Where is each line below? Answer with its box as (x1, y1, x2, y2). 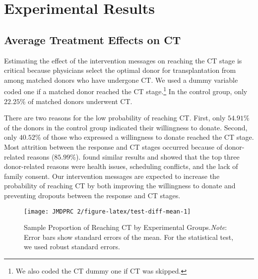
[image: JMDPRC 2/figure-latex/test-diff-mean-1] (24, 208, 191, 215)
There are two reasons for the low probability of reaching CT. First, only (4, 112, 226, 123)
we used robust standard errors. (24, 241, 120, 252)
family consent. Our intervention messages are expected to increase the (4, 170, 220, 181)
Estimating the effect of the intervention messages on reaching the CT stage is (4, 55, 242, 65)
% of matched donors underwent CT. (19, 96, 132, 106)
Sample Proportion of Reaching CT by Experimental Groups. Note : (24, 222, 227, 232)
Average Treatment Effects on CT (4, 32, 181, 47)
